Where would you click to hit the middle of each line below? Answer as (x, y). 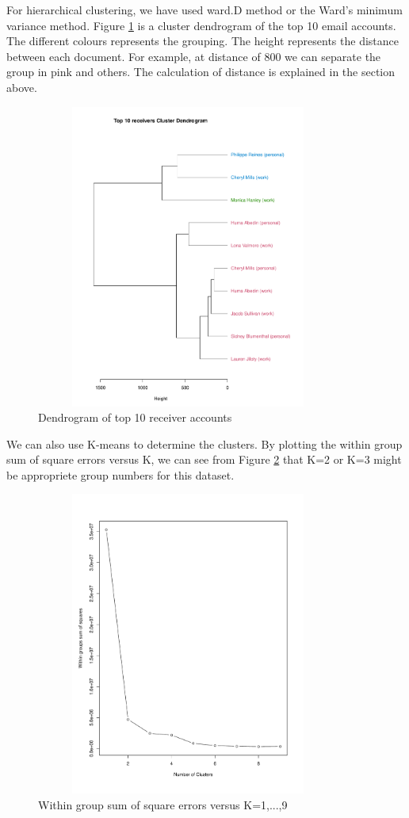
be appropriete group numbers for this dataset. (120, 474)
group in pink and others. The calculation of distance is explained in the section (201, 72)
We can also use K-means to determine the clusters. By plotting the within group (204, 443)
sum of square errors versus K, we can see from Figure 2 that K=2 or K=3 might (204, 459)
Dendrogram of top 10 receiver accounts (135, 417)
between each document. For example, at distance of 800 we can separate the (194, 56)
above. (22, 87)
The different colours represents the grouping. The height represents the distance (203, 41)
